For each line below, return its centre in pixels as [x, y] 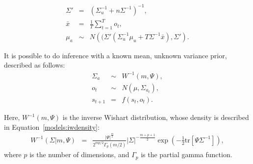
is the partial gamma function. [187, 154]
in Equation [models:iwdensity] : [52, 127]
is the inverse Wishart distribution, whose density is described [156, 117]
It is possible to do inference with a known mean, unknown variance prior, [115, 55]
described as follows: [35, 65]
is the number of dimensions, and [79, 154]
